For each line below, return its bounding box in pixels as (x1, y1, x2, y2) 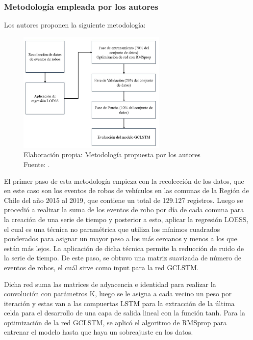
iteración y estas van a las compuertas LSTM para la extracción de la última (4, 298, 235, 308)
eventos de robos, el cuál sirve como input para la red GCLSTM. (4, 262, 199, 272)
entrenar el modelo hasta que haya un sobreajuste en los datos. (4, 327, 193, 337)
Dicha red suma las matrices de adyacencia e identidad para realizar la (4, 279, 216, 289)
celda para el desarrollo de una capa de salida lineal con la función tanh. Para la (4, 308, 246, 318)
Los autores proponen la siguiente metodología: (4, 20, 146, 30)
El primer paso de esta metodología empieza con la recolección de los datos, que (4, 175, 244, 186)
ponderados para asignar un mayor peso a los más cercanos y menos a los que (4, 233, 237, 244)
